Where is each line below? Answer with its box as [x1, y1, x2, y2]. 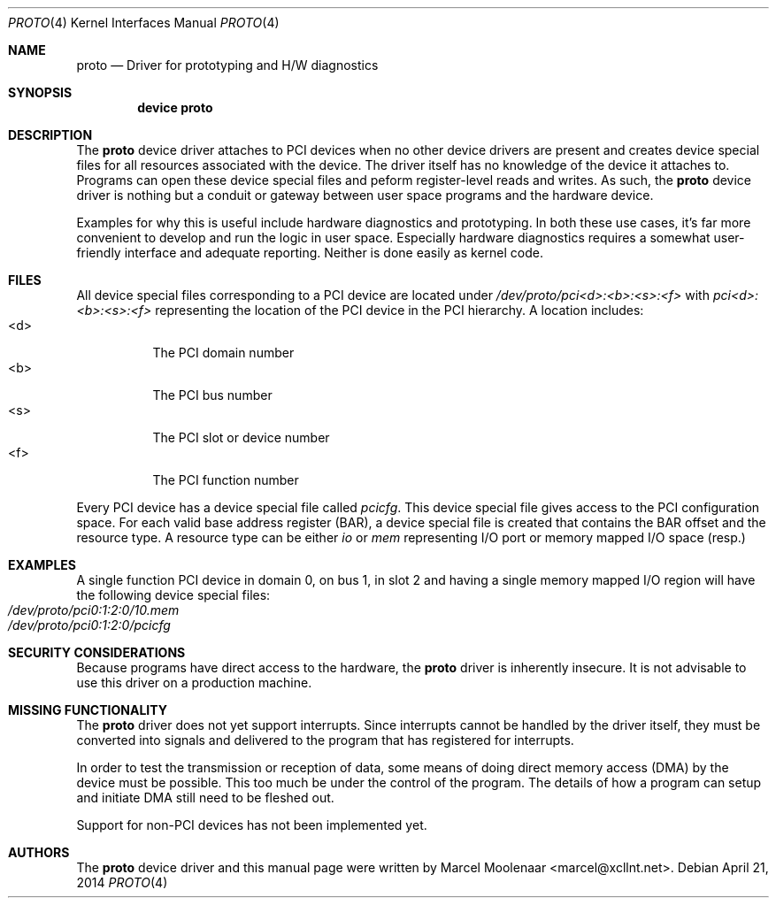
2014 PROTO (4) [76, 875, 168, 890]
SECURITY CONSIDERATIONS [8, 645, 186, 660]
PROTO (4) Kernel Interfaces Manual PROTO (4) [8, 15, 280, 30]
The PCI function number [152, 472, 299, 487]
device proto [137, 100, 213, 115]
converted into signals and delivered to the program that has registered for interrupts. [76, 732, 574, 748]
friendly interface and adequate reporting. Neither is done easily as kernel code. [76, 245, 543, 260]
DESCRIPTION [8, 127, 93, 142]
